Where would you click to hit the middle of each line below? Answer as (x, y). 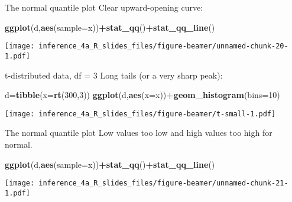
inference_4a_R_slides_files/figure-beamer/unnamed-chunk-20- (163, 46)
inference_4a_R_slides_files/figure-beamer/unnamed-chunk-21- (163, 183)
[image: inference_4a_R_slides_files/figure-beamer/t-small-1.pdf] (140, 114)
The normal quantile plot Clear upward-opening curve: (104, 7)
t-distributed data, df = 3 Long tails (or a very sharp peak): (114, 75)
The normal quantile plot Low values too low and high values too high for (139, 133)
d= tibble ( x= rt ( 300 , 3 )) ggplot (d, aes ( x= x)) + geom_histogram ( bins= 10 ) (142, 95)
